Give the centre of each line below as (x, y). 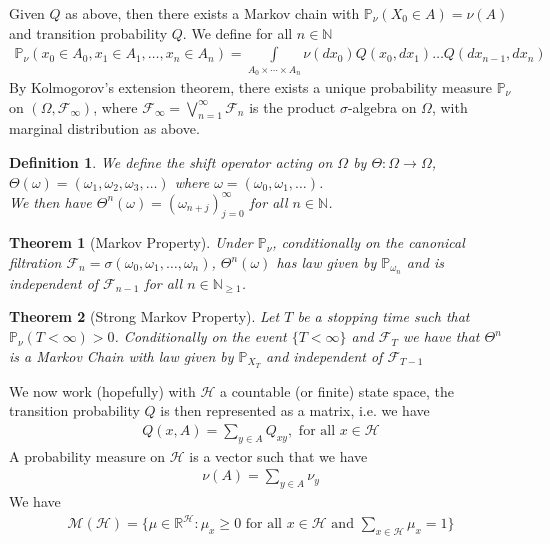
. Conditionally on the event (200, 336)
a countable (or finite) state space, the (336, 390)
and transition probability (88, 32)
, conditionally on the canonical (368, 242)
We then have (50, 201)
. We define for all (237, 32)
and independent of (324, 355)
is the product (292, 106)
